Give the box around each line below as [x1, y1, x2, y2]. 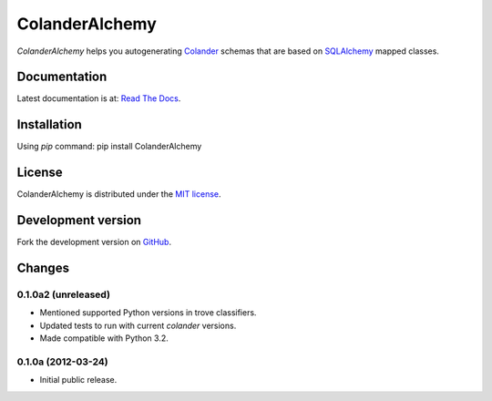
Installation [16, 117, 82, 132]
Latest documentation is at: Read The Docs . [16, 93, 181, 104]
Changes [16, 260, 70, 275]
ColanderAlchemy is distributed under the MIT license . [16, 189, 222, 200]
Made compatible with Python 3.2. [39, 333, 169, 344]
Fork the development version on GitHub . [16, 237, 172, 248]
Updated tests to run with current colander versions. [39, 320, 237, 331]
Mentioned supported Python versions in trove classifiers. [39, 307, 257, 318]
